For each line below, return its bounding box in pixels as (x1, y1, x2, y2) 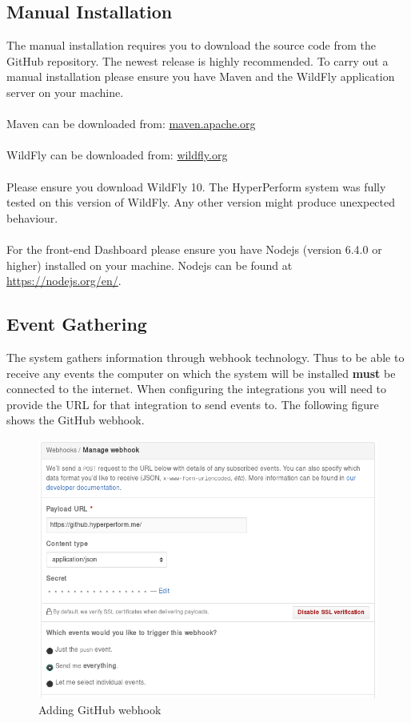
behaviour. (6, 209, 58, 226)
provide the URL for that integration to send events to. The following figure (6, 396, 379, 412)
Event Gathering (6, 311, 147, 336)
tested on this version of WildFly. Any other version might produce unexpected (6, 194, 396, 211)
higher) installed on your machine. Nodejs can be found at (6, 256, 293, 273)
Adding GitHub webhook (38, 701, 162, 717)
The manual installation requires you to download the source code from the (6, 37, 376, 54)
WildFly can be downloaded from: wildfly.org (6, 147, 228, 163)
